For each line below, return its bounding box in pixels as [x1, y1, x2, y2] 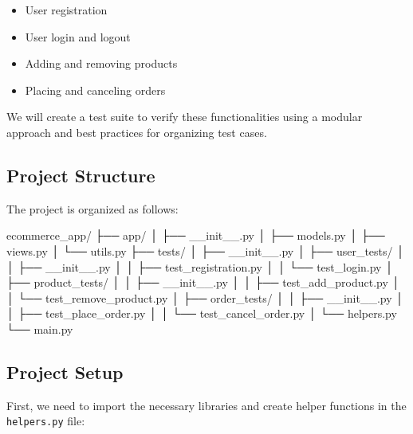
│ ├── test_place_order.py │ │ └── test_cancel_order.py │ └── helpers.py [6, 305, 397, 322]
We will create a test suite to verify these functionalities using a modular [6, 108, 363, 125]
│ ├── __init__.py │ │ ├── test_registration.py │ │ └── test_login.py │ [6, 258, 394, 275]
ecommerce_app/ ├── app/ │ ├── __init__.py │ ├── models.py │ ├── [6, 227, 385, 244]
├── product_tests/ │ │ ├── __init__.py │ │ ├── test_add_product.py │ [6, 274, 400, 291]
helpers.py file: [6, 412, 85, 429]
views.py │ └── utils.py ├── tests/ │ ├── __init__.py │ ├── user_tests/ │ [6, 242, 405, 259]
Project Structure [6, 162, 155, 187]
